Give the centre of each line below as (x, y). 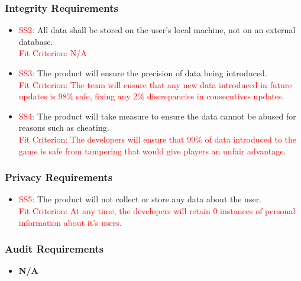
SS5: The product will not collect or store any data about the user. (140, 199)
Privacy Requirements (59, 177)
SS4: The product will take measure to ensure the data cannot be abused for (157, 116)
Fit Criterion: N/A (53, 53)
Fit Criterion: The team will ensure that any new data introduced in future (155, 84)
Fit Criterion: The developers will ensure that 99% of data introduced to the (157, 139)
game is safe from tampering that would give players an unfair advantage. (152, 151)
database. (36, 41)
